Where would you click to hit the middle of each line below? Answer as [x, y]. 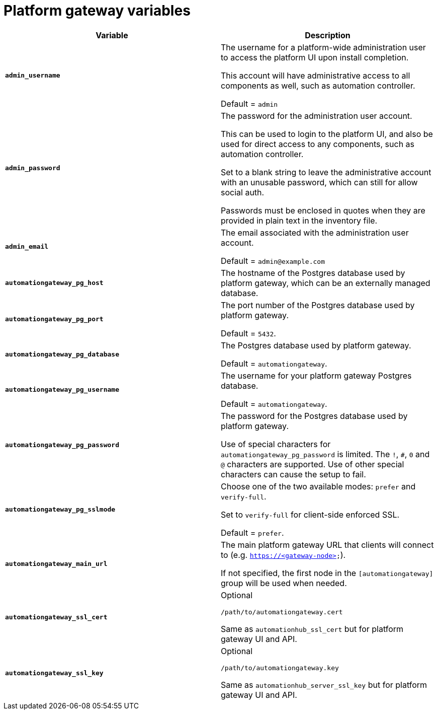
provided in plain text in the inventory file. [299, 220]
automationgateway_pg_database [62, 354]
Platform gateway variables [97, 11]
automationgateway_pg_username [62, 390]
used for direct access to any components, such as [318, 144]
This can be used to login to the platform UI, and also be [327, 134]
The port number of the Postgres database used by [318, 305]
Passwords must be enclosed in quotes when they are [323, 210]
